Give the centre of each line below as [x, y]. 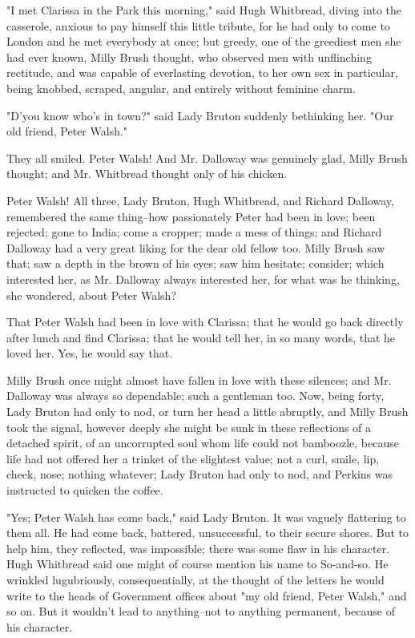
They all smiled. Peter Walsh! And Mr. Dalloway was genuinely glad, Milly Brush [207, 157]
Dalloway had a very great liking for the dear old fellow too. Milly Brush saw [196, 247]
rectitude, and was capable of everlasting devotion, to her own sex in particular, [202, 73]
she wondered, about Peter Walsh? [91, 295]
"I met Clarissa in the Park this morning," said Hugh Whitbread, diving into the [204, 10]
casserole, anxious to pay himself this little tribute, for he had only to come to [198, 25]
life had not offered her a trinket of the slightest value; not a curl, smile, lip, [193, 458]
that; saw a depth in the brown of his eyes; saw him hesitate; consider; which [195, 263]
